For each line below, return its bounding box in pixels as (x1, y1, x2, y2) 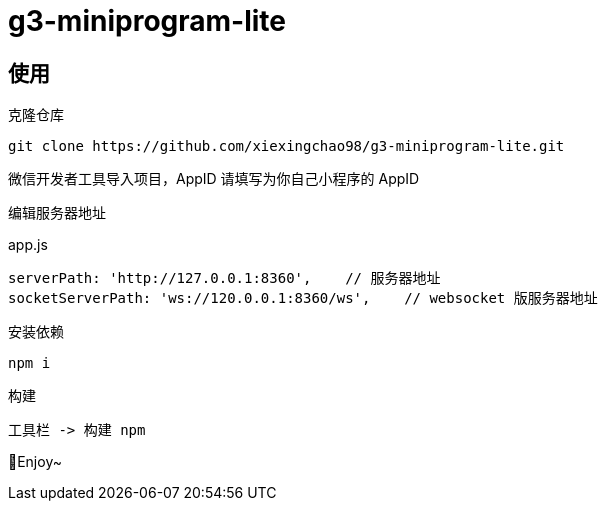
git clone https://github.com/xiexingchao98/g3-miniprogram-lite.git (8, 138, 565, 155)
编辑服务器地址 (8, 204, 106, 222)
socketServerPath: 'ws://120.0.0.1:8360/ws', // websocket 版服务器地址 (8, 290, 598, 307)
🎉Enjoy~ (8, 453, 62, 471)
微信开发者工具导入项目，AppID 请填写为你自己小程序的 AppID (8, 170, 420, 188)
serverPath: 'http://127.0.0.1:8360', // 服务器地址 (8, 270, 441, 287)
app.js (8, 236, 48, 254)
